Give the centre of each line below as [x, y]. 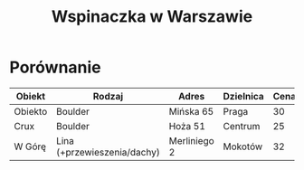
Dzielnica [243, 96]
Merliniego [191, 140]
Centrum [242, 126]
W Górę [30, 146]
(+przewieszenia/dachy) [108, 152]
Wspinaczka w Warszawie [152, 17]
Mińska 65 [191, 111]
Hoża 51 [187, 126]
